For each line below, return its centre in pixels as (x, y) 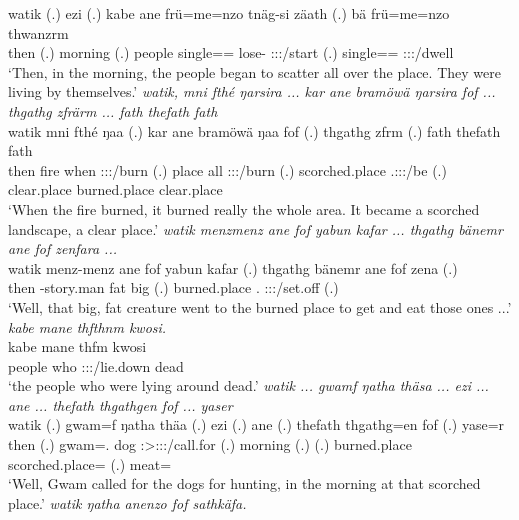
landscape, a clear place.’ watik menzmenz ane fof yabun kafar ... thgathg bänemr (255, 228)
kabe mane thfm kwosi (77, 346)
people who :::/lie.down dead (96, 365)
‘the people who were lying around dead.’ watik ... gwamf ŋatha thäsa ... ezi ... (248, 385)
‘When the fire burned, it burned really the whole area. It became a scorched (244, 208)
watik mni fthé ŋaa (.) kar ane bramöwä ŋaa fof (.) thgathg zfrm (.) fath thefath (254, 130)
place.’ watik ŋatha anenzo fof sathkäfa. (127, 502)
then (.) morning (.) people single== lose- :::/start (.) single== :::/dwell (231, 52)
